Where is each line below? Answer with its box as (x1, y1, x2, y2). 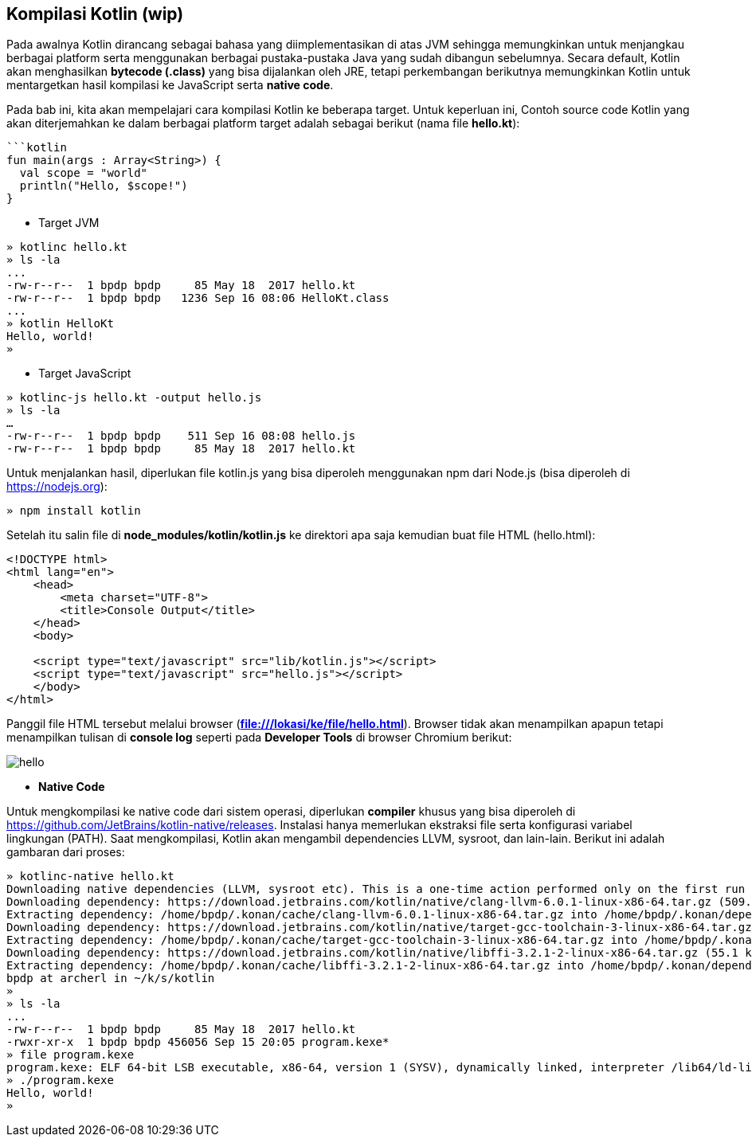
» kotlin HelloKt (6, 317, 114, 331)
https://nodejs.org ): (6, 480, 108, 494)
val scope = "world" (19, 166, 148, 180)
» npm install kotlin (6, 504, 141, 518)
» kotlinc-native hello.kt (6, 870, 174, 883)
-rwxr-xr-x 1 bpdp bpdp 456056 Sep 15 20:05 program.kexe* (6, 1035, 390, 1049)
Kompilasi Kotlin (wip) (6, 4, 184, 24)
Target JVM (38, 216, 100, 230)
